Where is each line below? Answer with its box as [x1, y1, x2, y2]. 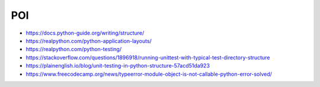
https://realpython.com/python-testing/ [25, 46, 121, 53]
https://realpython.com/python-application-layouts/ [25, 37, 152, 44]
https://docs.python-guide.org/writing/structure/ [25, 29, 145, 36]
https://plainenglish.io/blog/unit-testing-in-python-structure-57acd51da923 [25, 62, 210, 69]
